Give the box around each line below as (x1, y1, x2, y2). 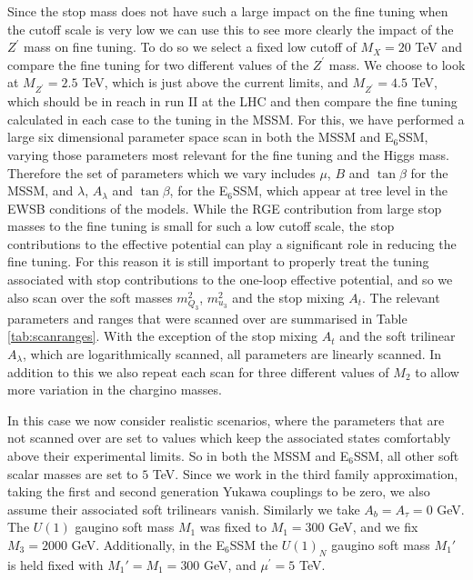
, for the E (169, 181, 228, 200)
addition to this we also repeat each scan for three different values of (7, 362, 389, 381)
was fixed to (199, 517, 267, 536)
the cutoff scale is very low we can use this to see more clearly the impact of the (7, 19, 454, 38)
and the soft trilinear (339, 326, 456, 345)
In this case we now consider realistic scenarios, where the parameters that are (7, 410, 445, 429)
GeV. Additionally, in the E (71, 535, 225, 554)
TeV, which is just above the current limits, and (82, 73, 348, 92)
